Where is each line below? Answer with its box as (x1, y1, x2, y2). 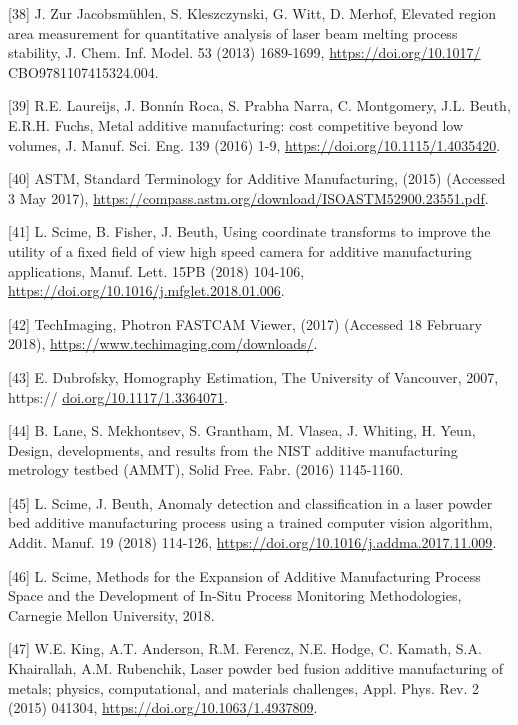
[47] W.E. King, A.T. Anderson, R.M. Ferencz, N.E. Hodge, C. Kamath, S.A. (8, 638, 482, 659)
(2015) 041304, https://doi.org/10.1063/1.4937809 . (8, 697, 318, 718)
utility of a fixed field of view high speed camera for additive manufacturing (8, 240, 472, 261)
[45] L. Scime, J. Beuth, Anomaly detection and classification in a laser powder (8, 492, 493, 513)
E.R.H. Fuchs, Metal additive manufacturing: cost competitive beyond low (8, 114, 464, 135)
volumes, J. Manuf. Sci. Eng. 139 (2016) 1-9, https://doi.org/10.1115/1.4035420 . (8, 134, 501, 155)
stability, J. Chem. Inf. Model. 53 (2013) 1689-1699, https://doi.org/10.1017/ (8, 42, 481, 63)
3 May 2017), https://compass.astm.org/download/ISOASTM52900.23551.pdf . (8, 187, 489, 208)
